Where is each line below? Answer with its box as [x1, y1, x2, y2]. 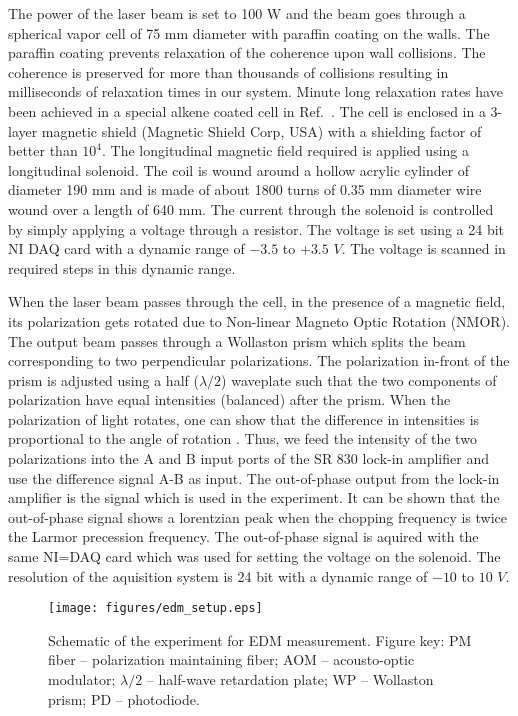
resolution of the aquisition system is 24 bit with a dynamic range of [8, 565, 428, 586]
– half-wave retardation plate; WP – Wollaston [146, 669, 434, 690]
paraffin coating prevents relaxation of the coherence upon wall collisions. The [8, 42, 486, 63]
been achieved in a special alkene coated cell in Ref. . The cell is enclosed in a [8, 100, 486, 121]
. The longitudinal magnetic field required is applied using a [102, 140, 470, 161]
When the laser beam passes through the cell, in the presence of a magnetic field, [8, 291, 506, 312]
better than [8, 140, 78, 161]
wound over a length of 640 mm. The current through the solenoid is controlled [8, 198, 494, 219]
